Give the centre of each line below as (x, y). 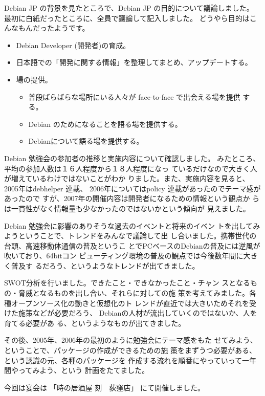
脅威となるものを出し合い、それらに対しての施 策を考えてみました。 (134, 293)
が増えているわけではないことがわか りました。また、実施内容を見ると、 (127, 178)
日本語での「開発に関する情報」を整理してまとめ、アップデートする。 (134, 62)
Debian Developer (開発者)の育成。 (73, 45)
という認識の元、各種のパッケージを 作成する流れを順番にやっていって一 (127, 360)
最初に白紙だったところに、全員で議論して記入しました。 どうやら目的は (127, 18)
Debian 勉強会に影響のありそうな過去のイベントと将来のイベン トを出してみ (132, 225)
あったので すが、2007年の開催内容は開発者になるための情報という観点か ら (132, 198)
